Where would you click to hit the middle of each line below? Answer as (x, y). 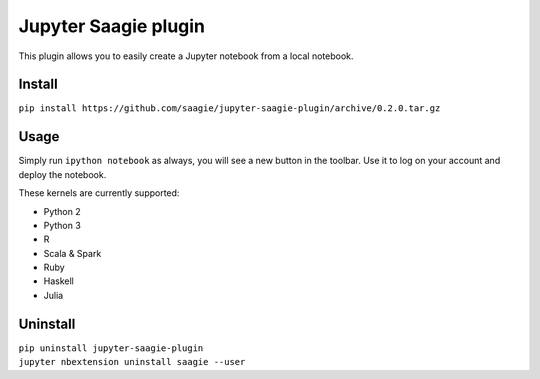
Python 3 (62, 225)
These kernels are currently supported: (99, 193)
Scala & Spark (72, 253)
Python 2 (62, 211)
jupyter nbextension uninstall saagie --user (132, 362)
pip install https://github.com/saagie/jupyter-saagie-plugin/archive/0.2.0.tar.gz (229, 108)
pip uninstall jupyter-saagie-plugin (111, 348)
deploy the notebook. (62, 174)
